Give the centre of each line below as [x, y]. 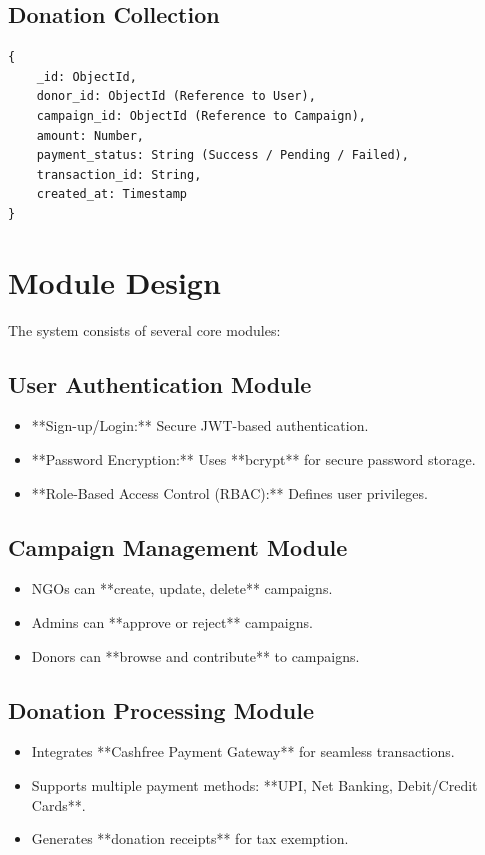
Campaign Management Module [178, 546]
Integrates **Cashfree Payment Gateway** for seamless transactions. [243, 751]
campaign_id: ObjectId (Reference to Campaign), [201, 115]
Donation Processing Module [161, 709]
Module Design [114, 281]
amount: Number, [90, 135]
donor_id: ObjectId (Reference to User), [176, 96]
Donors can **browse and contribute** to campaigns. [195, 655]
